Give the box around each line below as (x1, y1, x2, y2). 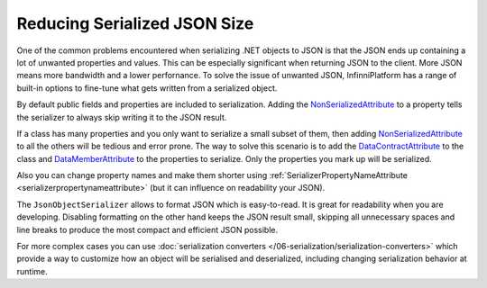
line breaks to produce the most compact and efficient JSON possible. (16, 224, 279, 235)
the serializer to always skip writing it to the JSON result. (16, 112, 227, 122)
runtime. (16, 265, 49, 276)
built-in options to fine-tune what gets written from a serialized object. (16, 82, 278, 94)
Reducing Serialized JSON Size (16, 13, 254, 33)
